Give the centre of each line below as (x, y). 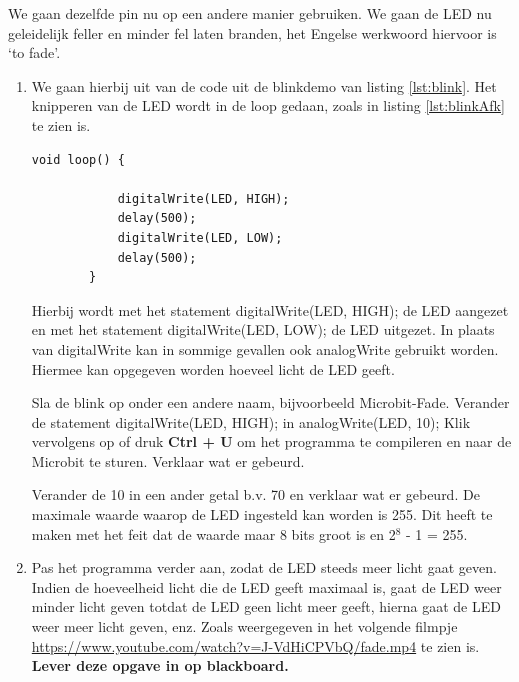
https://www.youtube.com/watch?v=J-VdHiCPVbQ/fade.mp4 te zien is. (255, 645)
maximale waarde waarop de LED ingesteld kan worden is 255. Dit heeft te (262, 514)
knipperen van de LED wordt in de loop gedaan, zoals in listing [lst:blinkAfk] (268, 105)
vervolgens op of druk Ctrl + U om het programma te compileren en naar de (271, 441)
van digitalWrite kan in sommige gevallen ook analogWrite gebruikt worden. (265, 348)
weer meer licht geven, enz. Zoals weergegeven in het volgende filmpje (244, 626)
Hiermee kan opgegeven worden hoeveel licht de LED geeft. (213, 368)
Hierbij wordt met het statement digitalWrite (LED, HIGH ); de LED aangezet (270, 309)
